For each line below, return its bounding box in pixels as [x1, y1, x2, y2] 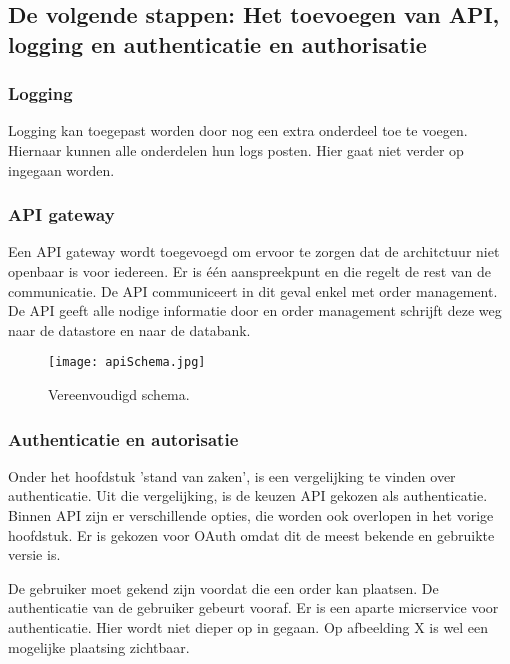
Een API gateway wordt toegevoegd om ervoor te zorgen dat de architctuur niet [8, 241, 500, 262]
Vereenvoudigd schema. [48, 384, 190, 405]
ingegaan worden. [8, 159, 115, 180]
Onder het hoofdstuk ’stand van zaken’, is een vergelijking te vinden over [8, 465, 456, 486]
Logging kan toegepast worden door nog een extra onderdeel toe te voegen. [8, 120, 468, 141]
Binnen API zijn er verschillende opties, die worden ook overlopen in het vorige [8, 505, 494, 526]
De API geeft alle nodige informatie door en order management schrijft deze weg [8, 300, 502, 321]
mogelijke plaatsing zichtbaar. [8, 636, 190, 657]
